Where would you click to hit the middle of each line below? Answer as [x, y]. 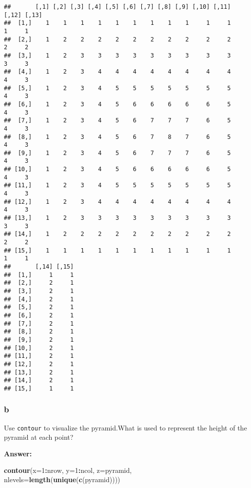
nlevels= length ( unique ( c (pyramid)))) [62, 479]
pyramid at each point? [39, 437]
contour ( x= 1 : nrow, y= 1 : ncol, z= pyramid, [68, 470]
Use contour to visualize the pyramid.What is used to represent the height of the [125, 427]
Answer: [18, 453]
